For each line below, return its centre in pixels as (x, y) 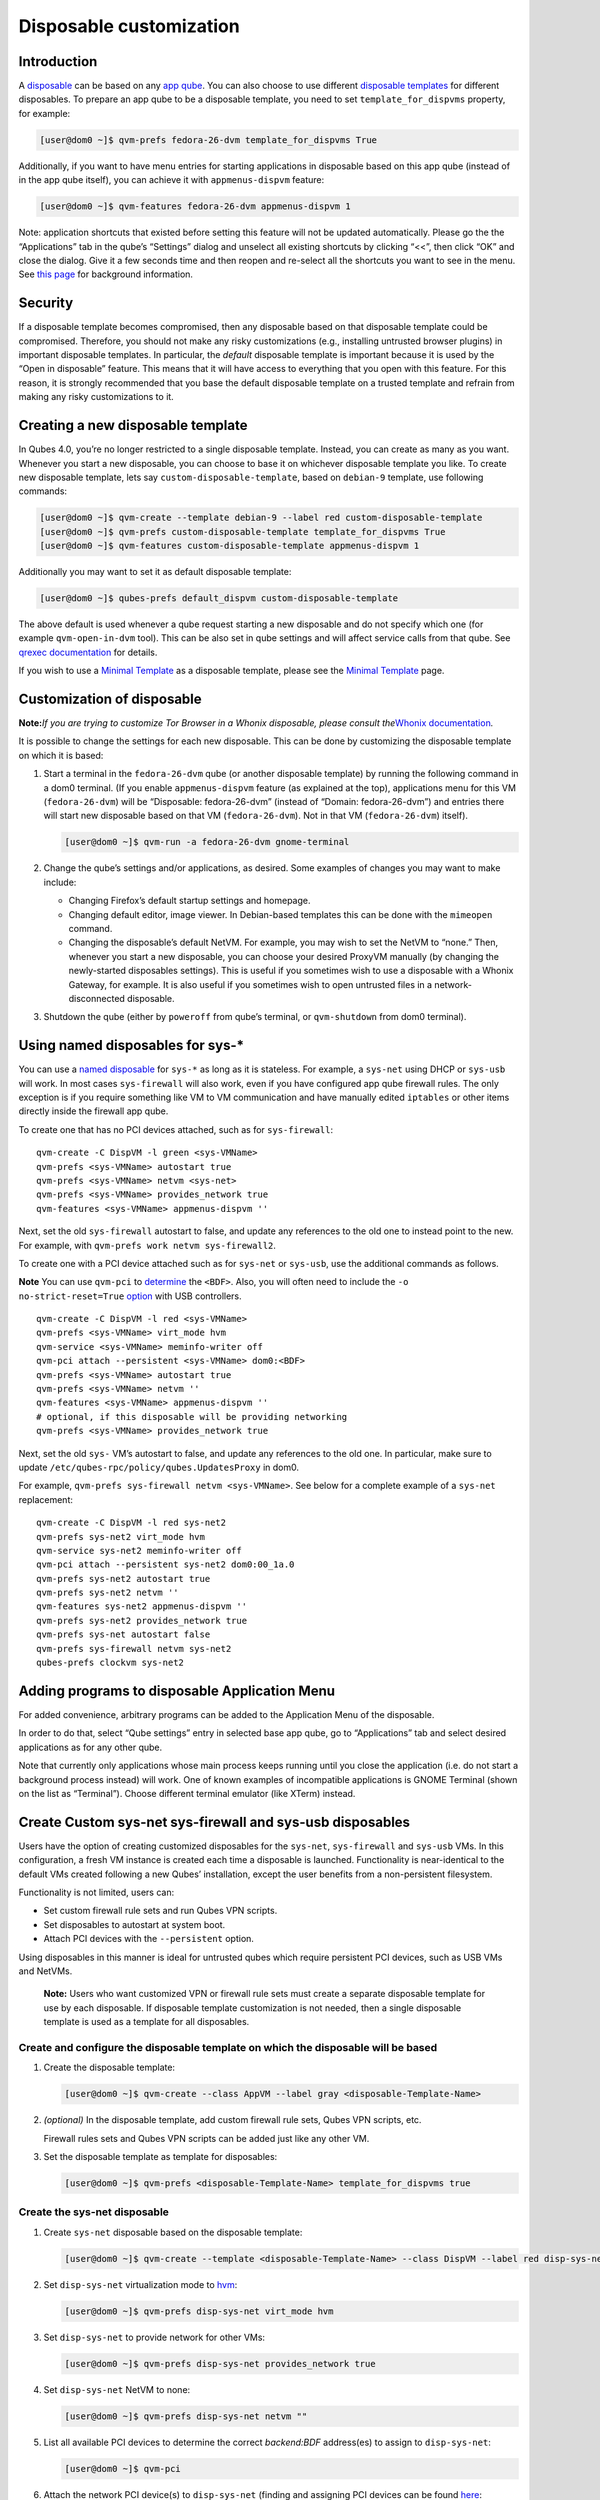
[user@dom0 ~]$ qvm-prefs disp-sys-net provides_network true (220, 2363)
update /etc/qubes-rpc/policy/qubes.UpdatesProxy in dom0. (159, 1467)
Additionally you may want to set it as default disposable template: (155, 572)
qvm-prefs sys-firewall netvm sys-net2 (134, 1648)
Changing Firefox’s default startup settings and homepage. (189, 901)
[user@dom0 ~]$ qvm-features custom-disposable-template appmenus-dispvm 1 (229, 546)
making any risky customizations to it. (96, 397)
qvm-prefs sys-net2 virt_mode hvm (120, 1536)
